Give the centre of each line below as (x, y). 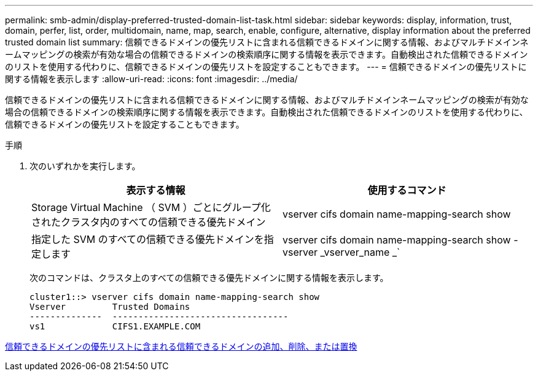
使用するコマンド (407, 190)
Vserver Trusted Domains (110, 307)
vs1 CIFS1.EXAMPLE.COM (115, 326)
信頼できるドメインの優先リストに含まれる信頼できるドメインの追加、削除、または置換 (181, 346)
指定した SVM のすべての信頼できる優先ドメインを (148, 239)
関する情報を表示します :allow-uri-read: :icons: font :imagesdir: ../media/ (151, 79)
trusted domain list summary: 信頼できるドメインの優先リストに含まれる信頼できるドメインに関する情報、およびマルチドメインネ (267, 42)
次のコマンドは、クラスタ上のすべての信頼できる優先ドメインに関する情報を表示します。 (209, 278)
